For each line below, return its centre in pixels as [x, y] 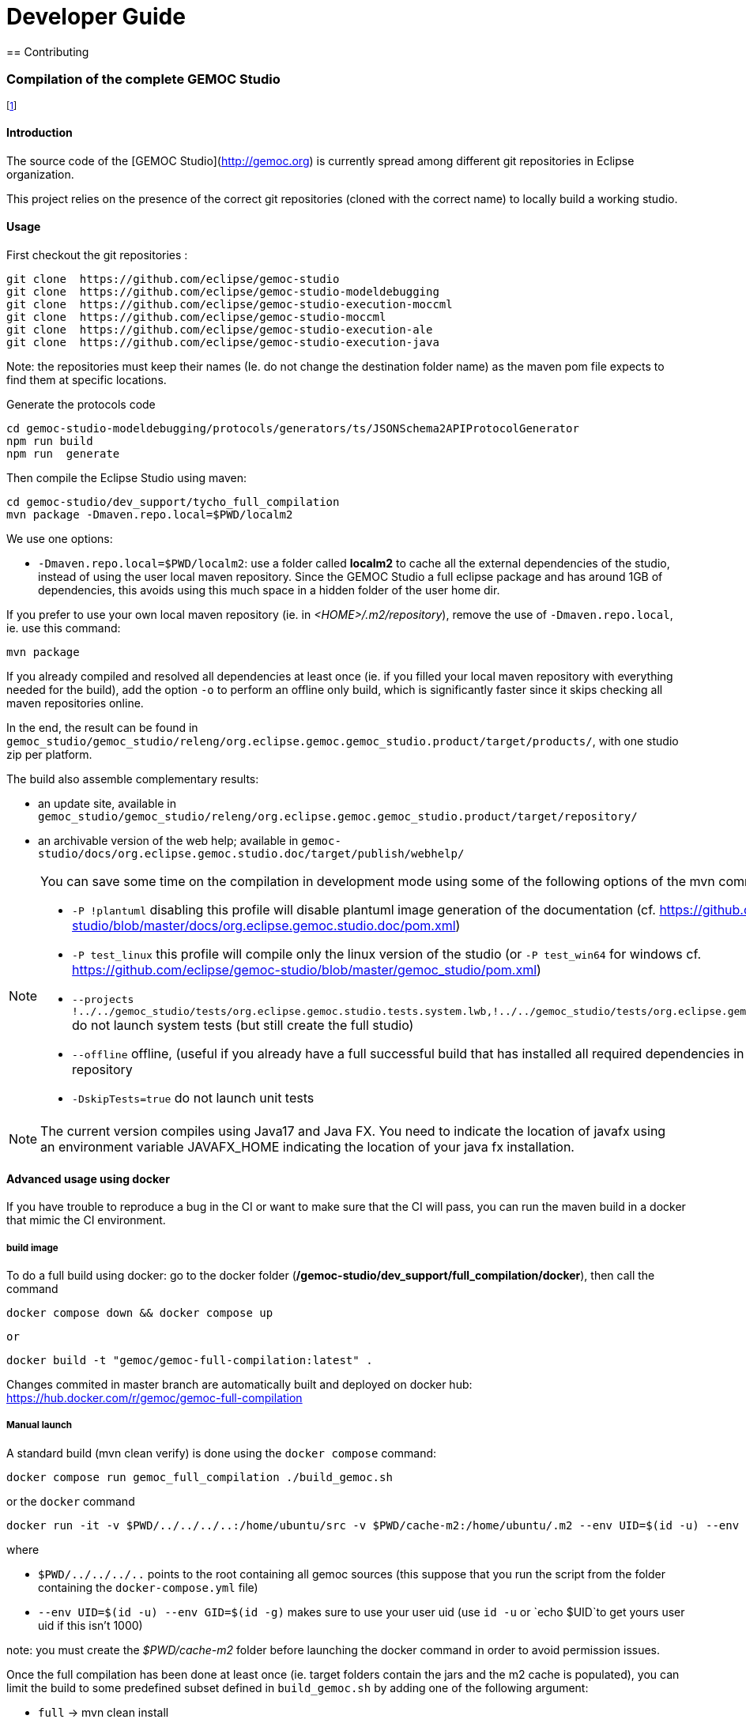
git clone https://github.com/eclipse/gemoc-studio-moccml [196, 317]
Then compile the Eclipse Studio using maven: [126, 477]
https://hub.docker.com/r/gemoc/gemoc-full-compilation [154, 1397]
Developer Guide [96, 17]
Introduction [40, 133]
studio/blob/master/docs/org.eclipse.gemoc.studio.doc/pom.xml [264, 925]
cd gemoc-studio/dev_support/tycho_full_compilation [173, 501]
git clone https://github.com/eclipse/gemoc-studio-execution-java [223, 342]
